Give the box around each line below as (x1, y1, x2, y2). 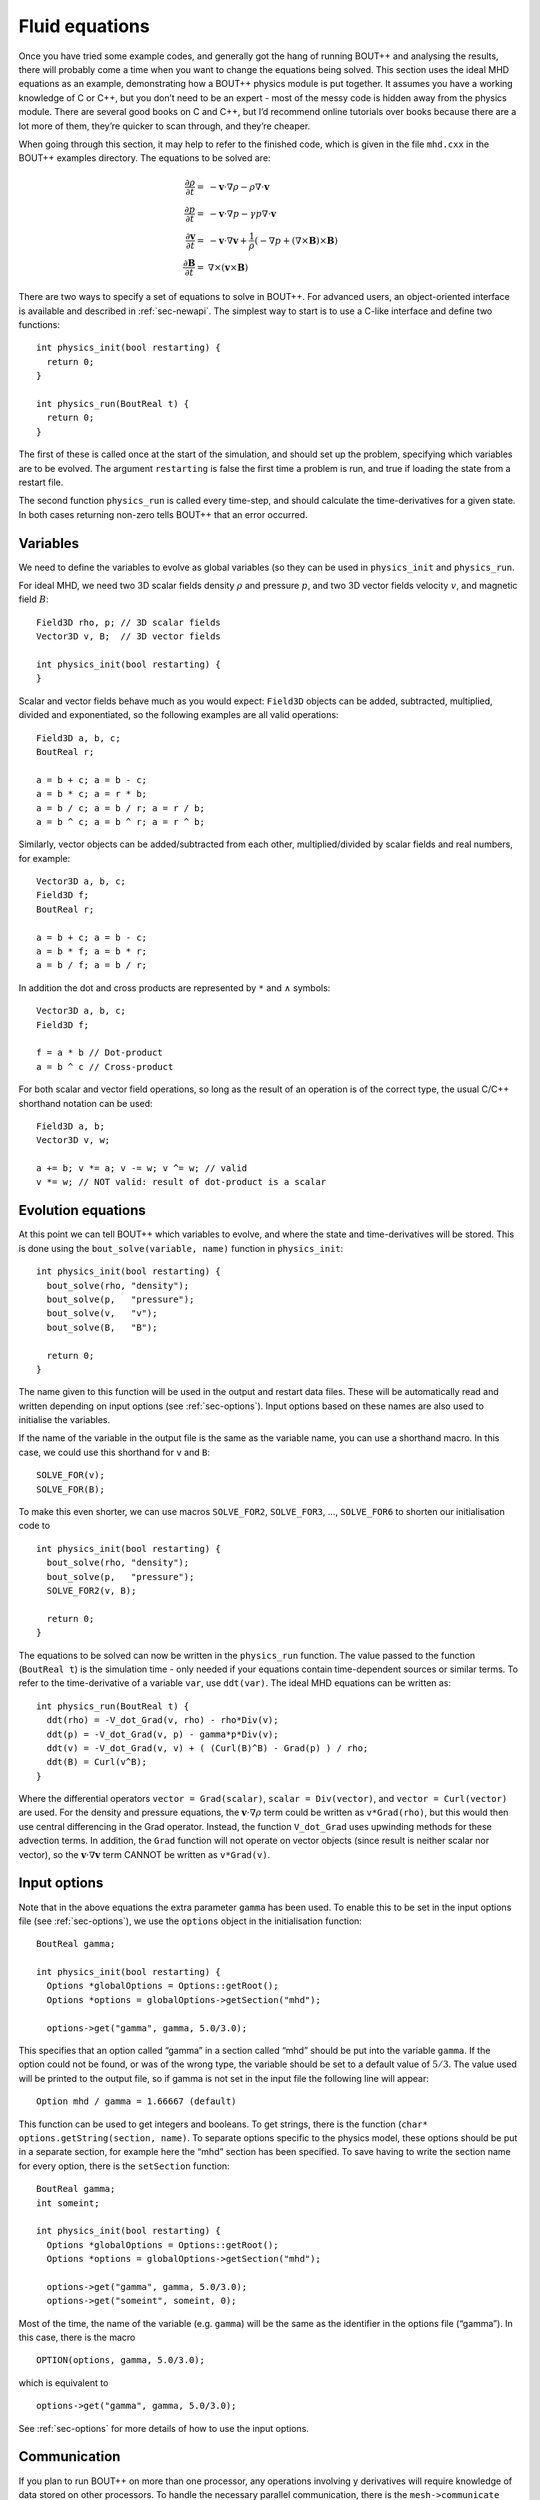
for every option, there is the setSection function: (18, 2160, 230, 2172)
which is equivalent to (18, 2376, 109, 2389)
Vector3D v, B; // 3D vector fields (36, 631, 222, 642)
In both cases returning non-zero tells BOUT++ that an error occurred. (18, 508, 309, 520)
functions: (18, 319, 60, 331)
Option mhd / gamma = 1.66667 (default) (36, 2096, 237, 2107)
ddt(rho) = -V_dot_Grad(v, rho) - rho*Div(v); (46, 1715, 279, 1726)
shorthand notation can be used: (18, 1097, 154, 1109)
